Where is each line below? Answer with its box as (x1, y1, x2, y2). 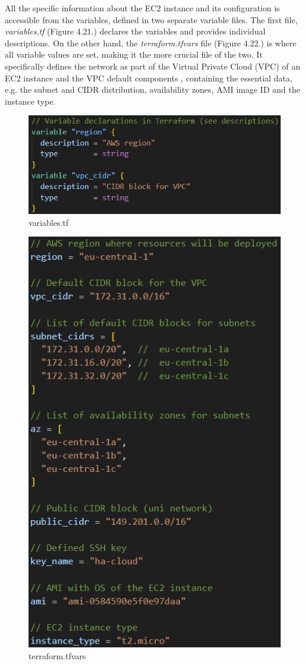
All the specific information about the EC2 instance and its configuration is (5, 2, 280, 14)
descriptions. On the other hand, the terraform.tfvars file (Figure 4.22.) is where (5, 36, 297, 49)
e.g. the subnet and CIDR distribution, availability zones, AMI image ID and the (5, 83, 300, 96)
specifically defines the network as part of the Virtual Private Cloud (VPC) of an (5, 59, 301, 72)
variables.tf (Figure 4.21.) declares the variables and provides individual (5, 25, 266, 37)
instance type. (5, 95, 56, 107)
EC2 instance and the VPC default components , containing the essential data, (5, 71, 293, 84)
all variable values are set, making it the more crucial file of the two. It (5, 48, 263, 61)
